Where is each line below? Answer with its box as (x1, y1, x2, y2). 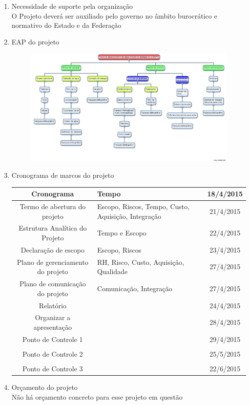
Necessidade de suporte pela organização (11, 1, 133, 11)
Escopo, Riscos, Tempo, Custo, (97, 201, 190, 211)
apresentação (33, 321, 72, 332)
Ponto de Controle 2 (22, 348, 83, 359)
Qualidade (97, 266, 128, 277)
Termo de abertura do (20, 201, 86, 211)
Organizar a (35, 312, 71, 322)
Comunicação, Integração (97, 283, 172, 293)
